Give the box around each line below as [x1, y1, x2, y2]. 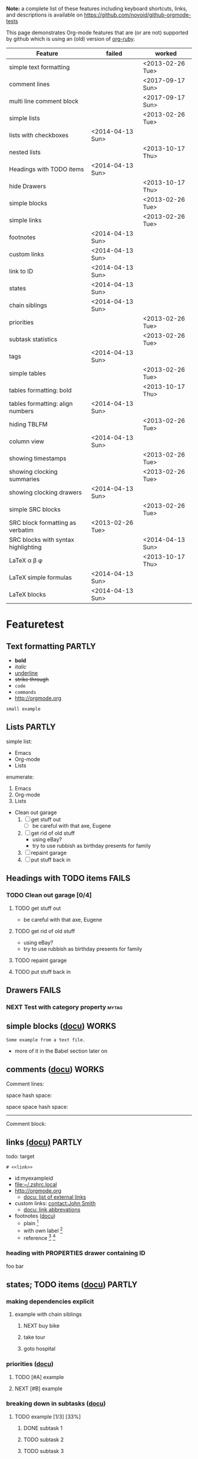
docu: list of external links [23, 1193, 87, 1200]
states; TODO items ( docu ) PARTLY [6, 1279, 138, 1289]
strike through [14, 676, 49, 683]
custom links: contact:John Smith [14, 1200, 96, 1207]
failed [105, 50, 123, 57]
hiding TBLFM [9, 420, 48, 428]
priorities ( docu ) [6, 1360, 54, 1368]
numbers [9, 407, 34, 415]
